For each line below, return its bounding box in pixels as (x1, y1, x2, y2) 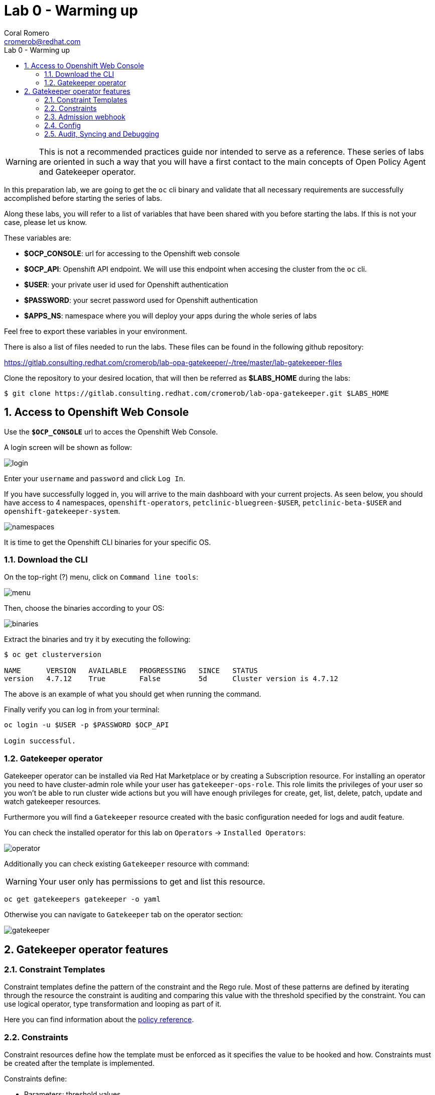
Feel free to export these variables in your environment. (4, 326, 187, 336)
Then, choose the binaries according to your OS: (4, 604, 165, 613)
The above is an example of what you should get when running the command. (4, 690, 261, 699)
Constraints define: (4, 1074, 67, 1083)
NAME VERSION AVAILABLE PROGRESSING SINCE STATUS (4, 667, 258, 675)
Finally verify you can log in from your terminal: (4, 705, 160, 714)
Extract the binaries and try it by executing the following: (4, 635, 191, 644)
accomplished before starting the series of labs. (4, 193, 162, 202)
